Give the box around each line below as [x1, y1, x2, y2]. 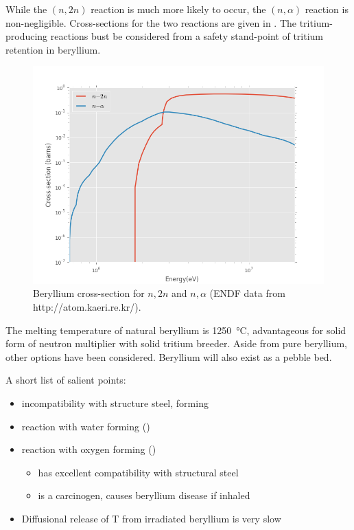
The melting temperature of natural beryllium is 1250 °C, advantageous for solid [5, 322, 346, 337]
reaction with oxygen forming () [21, 442, 156, 456]
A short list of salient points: [5, 373, 126, 387]
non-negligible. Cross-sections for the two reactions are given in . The [5, 15, 297, 30]
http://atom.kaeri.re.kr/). [33, 299, 141, 313]
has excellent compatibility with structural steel [38, 465, 239, 479]
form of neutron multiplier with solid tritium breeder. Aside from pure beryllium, [5, 336, 347, 351]
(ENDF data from [209, 286, 285, 300]
